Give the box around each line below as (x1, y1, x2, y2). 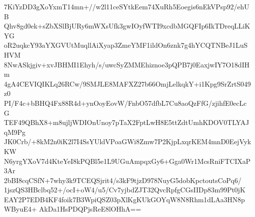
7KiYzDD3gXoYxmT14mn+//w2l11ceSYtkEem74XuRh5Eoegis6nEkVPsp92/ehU (4, 1, 250, 11)
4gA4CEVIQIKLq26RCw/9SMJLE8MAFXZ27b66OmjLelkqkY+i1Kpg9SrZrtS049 (4, 78, 251, 89)
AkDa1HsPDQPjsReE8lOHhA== (39, 204, 142, 214)
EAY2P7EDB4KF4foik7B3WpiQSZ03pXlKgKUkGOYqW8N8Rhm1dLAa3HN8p (4, 194, 245, 204)
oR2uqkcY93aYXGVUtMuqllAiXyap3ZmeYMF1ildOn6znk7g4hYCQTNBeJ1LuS (4, 40, 248, 50)
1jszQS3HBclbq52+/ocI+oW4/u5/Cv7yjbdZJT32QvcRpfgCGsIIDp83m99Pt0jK (4, 185, 246, 195)
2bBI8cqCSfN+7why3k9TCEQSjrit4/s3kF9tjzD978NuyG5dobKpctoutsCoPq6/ (4, 175, 242, 185)
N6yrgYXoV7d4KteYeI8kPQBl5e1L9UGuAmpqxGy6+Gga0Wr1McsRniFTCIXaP (4, 155, 251, 166)
